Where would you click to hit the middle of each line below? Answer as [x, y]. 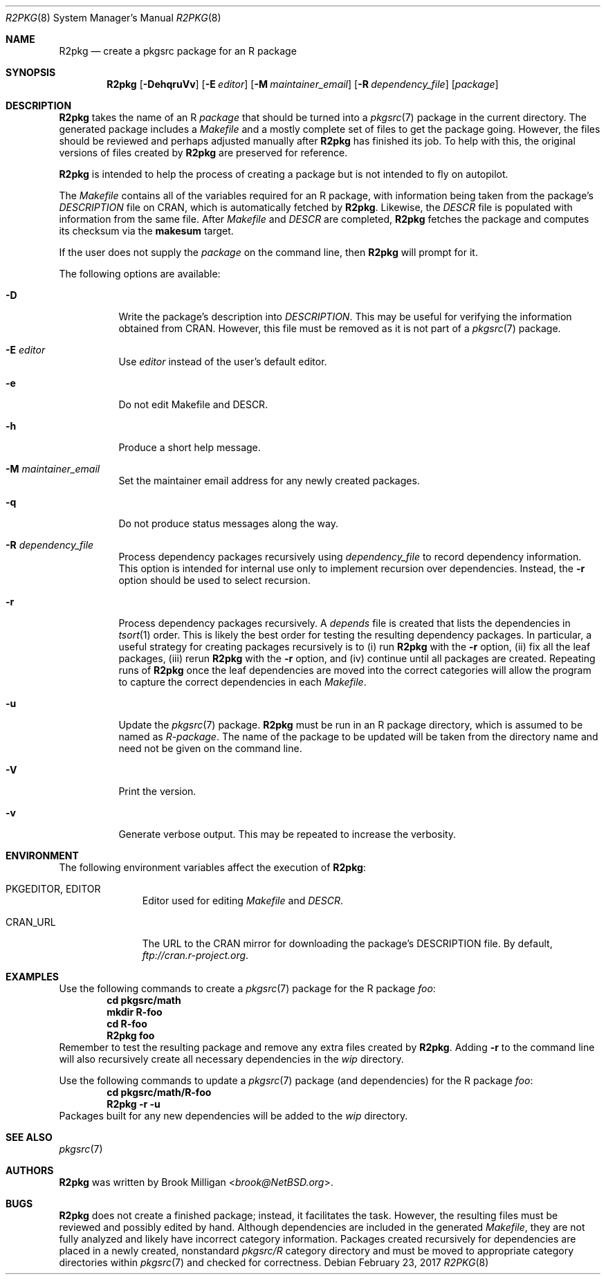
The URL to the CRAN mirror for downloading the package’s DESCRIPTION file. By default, [347, 943]
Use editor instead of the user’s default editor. [223, 362]
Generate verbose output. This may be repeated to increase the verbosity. [287, 834]
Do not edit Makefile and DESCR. [193, 404]
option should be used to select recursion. [214, 580]
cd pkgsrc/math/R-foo [159, 1092]
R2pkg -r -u [134, 1104]
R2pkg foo [131, 1035]
